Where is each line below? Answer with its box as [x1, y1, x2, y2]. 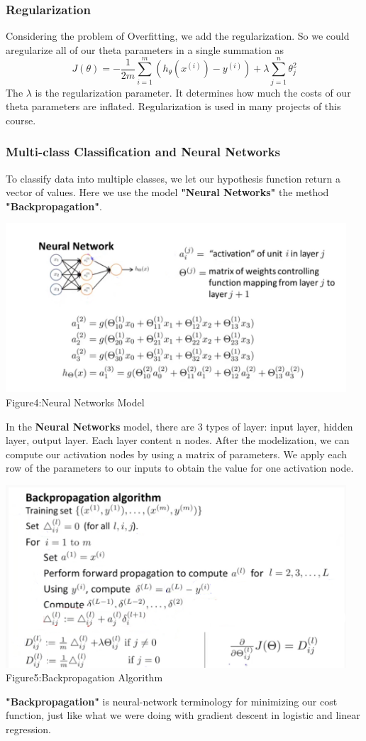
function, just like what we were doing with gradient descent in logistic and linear [6, 708, 360, 723]
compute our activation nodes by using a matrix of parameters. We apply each [6, 446, 348, 461]
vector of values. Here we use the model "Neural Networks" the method [6, 185, 329, 200]
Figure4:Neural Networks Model [6, 395, 145, 410]
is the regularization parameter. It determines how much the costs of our [35, 85, 351, 99]
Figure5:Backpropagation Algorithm [6, 670, 163, 685]
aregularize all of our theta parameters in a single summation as [6, 42, 284, 57]
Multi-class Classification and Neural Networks [6, 143, 281, 161]
